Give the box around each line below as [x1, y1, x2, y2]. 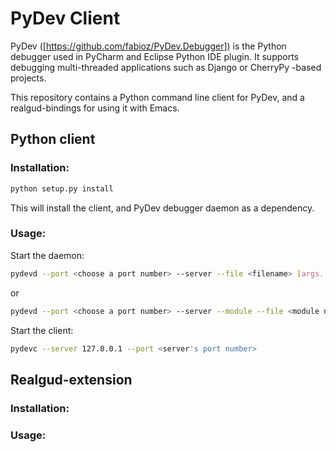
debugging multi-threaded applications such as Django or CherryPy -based [10, 61, 322, 73]
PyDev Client [10, 7, 121, 30]
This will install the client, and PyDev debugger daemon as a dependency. [10, 202, 315, 214]
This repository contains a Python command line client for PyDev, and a [10, 91, 305, 103]
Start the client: [10, 324, 74, 336]
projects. [10, 72, 47, 84]
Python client [10, 131, 96, 148]
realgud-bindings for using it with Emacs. [10, 102, 180, 114]
